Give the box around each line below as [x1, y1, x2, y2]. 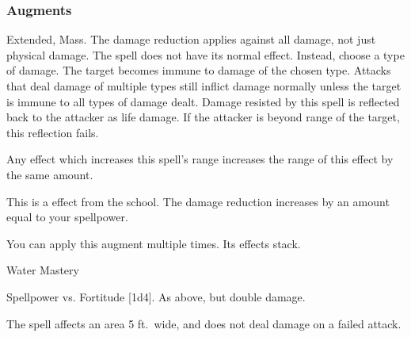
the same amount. [6, 166, 93, 182]
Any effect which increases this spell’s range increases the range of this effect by [6, 151, 394, 167]
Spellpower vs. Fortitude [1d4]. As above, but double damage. [6, 288, 306, 304]
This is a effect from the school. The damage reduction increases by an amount [6, 193, 390, 209]
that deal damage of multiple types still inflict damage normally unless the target [6, 78, 401, 94]
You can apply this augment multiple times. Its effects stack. [6, 235, 301, 251]
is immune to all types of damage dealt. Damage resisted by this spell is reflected [6, 93, 400, 109]
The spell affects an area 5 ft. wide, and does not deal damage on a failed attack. [6, 315, 401, 331]
